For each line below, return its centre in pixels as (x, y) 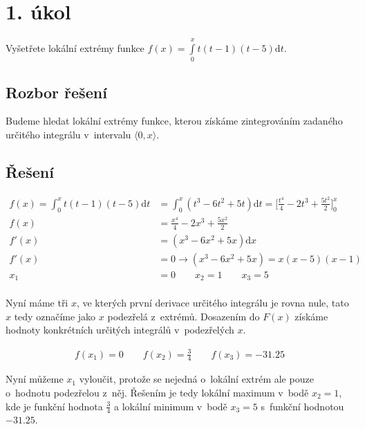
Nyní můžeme (35, 379)
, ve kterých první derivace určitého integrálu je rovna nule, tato (213, 303)
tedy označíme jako (55, 316)
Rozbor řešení (56, 92)
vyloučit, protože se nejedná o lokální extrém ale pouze (196, 379)
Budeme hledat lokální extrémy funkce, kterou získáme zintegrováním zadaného (174, 121)
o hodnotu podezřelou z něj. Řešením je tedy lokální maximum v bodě (157, 392)
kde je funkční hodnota (54, 406)
